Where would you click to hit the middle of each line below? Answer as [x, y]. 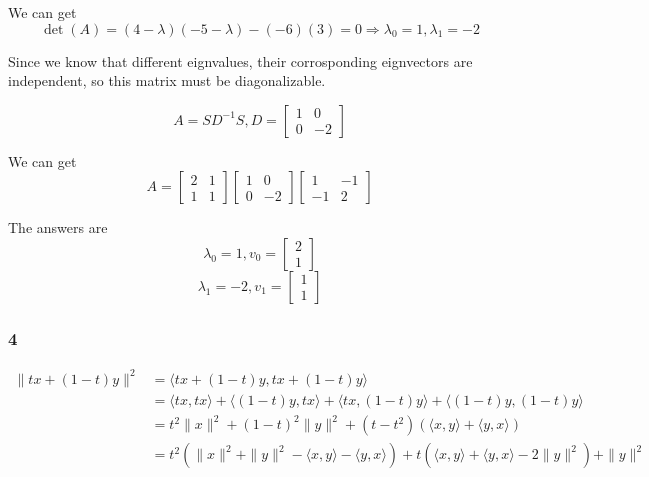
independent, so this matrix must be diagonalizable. [167, 80]
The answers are [58, 227]
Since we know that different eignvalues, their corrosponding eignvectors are [240, 60]
